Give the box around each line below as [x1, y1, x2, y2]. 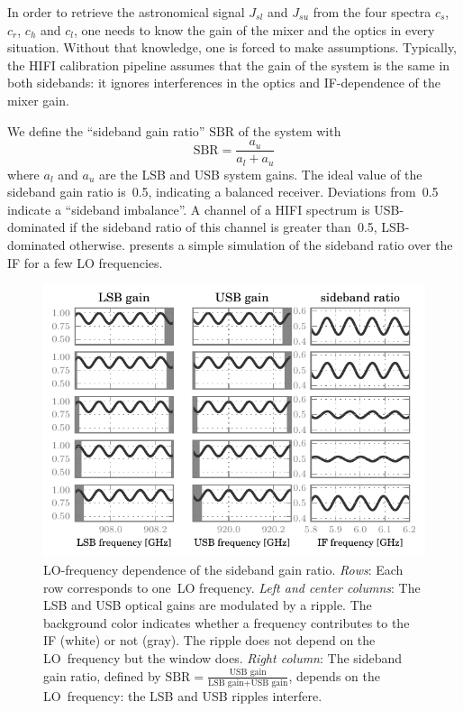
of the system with [238, 121, 341, 140]
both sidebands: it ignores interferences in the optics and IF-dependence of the [7, 73, 440, 92]
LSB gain [208, 678, 244, 688]
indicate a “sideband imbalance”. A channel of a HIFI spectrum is [7, 199, 370, 218]
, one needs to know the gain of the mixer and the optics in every [74, 20, 435, 39]
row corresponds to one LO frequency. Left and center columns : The [43, 577, 421, 596]
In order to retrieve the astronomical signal [7, 3, 245, 21]
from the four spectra [313, 3, 431, 21]
